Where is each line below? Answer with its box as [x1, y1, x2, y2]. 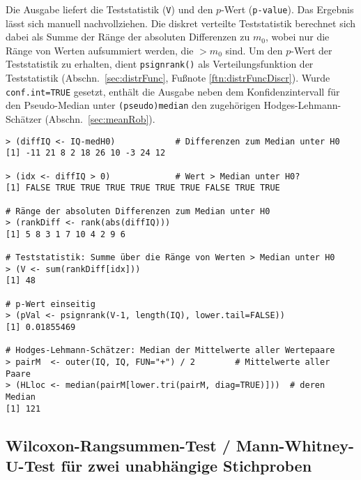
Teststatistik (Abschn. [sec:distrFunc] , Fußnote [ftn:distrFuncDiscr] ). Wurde [6, 70, 330, 85]
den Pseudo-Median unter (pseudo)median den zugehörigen [6, 98, 261, 112]
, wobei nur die [265, 29, 330, 44]
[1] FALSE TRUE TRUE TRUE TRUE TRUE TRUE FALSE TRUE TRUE [6, 183, 280, 193]
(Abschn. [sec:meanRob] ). [45, 112, 155, 126]
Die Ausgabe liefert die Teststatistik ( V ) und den [6, 2, 213, 16]
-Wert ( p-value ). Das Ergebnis [221, 2, 354, 16]
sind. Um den [225, 43, 283, 57]
